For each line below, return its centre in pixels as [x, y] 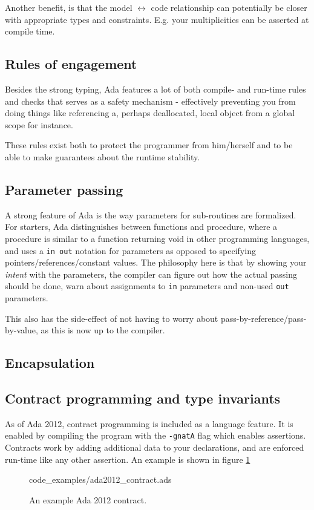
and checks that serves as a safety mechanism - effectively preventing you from [150, 101]
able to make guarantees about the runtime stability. [103, 156]
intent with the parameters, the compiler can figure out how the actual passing [151, 274]
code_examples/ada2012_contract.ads [100, 479]
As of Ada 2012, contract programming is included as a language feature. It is [149, 423]
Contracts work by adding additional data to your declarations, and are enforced [155, 447]
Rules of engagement [71, 64]
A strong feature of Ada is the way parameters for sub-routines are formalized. [151, 214]
